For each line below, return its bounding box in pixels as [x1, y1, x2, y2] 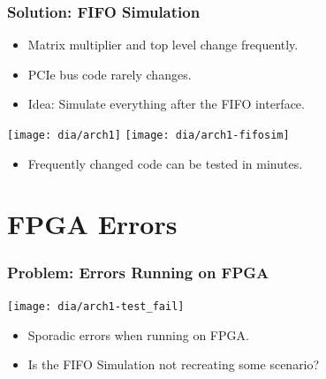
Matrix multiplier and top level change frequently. [27, 35, 299, 54]
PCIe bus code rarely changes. [27, 64, 192, 83]
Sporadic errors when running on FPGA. [27, 325, 249, 344]
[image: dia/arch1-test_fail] [7, 299, 185, 313]
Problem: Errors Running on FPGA [7, 261, 269, 283]
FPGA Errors [7, 206, 178, 242]
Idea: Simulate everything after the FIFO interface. [27, 95, 305, 113]
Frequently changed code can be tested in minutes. [27, 154, 303, 172]
